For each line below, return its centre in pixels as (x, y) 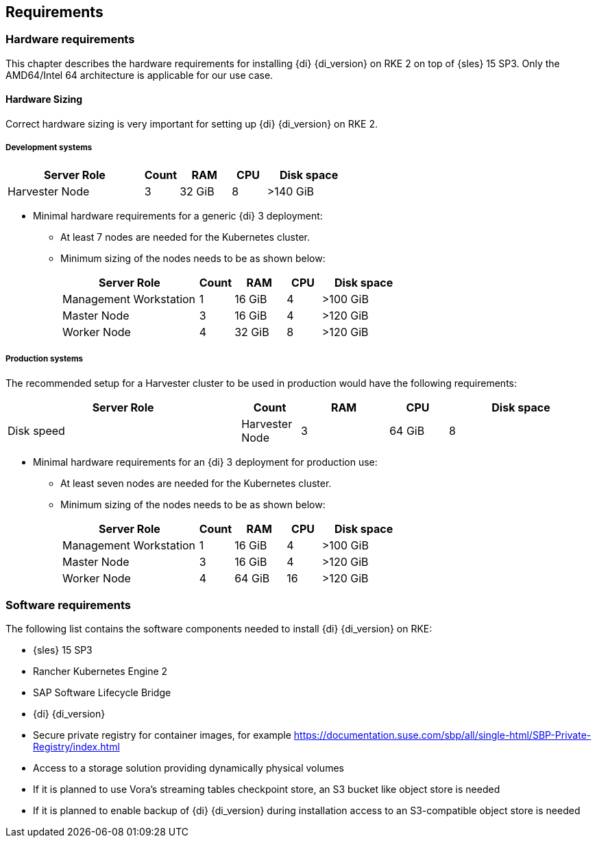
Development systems (49, 148)
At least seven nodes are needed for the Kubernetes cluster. (196, 483)
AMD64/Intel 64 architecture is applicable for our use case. (139, 75)
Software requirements (69, 605)
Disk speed (36, 430)
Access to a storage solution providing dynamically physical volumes (188, 768)
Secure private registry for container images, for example (162, 735)
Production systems (45, 359)
